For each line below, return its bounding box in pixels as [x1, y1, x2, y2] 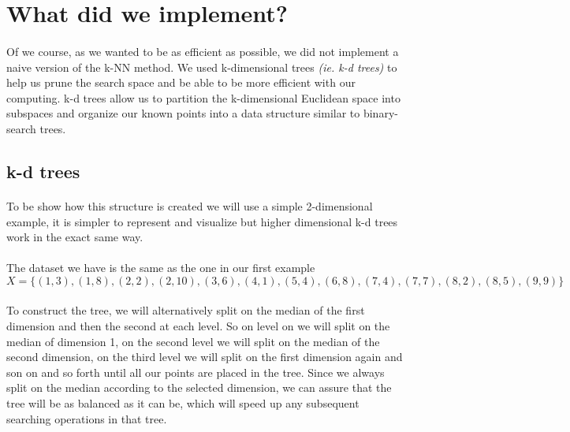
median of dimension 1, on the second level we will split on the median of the [6, 333, 380, 349]
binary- [363, 105, 398, 121]
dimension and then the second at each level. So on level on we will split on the [6, 318, 390, 334]
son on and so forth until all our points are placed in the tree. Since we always [6, 363, 385, 380]
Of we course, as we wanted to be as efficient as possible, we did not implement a [6, 43, 399, 59]
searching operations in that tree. [6, 410, 167, 426]
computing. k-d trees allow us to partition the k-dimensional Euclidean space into [6, 89, 400, 106]
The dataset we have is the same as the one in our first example [6, 259, 315, 276]
